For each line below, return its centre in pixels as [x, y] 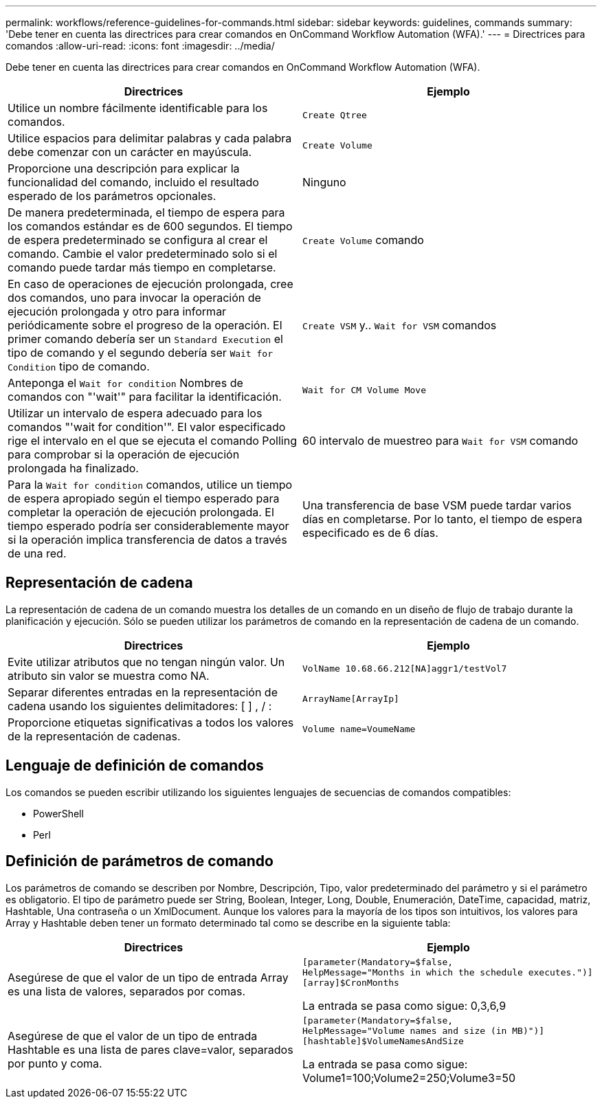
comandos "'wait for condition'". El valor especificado [147, 427]
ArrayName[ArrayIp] [351, 699]
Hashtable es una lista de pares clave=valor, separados [150, 1050]
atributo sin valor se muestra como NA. [109, 675]
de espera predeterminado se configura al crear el [138, 240]
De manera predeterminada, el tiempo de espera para [146, 212]
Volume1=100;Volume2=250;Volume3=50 [409, 1078]
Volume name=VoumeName [359, 729]
